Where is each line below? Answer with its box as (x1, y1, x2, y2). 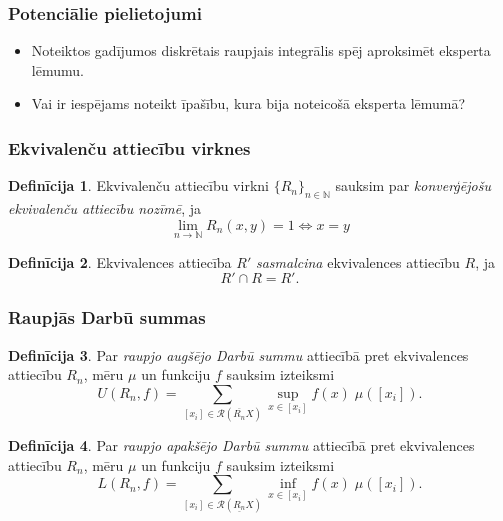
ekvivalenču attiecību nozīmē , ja (8, 198, 202, 219)
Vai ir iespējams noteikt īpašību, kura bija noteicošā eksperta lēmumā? (31, 93, 466, 114)
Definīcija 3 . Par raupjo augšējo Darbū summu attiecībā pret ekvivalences (8, 344, 469, 365)
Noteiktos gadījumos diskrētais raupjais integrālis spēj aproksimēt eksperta (31, 40, 491, 61)
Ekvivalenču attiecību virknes (8, 135, 251, 160)
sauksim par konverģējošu (335, 175, 491, 196)
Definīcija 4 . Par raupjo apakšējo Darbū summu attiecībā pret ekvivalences (8, 435, 475, 456)
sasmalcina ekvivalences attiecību (255, 251, 460, 272)
